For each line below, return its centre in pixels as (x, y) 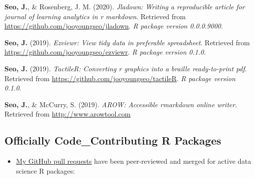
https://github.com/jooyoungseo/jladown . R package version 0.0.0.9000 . (114, 26)
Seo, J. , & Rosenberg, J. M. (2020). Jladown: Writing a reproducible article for (125, 6)
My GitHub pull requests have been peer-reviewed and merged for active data (134, 161)
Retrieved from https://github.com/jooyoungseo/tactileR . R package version (120, 78)
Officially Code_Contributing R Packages (113, 140)
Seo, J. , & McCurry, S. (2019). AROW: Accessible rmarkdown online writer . (121, 104)
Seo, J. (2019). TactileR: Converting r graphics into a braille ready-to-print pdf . (126, 68)
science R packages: (46, 170)
